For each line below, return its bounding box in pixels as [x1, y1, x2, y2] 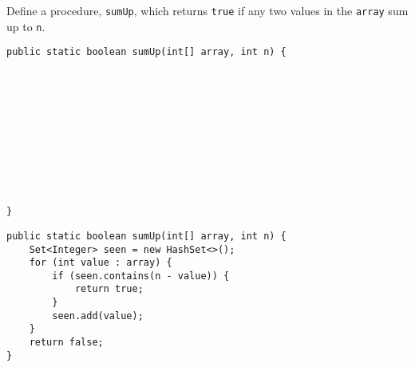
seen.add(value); [52, 310, 144, 322]
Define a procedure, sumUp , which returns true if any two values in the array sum [6, 2, 409, 18]
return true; [74, 283, 144, 295]
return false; [29, 337, 104, 349]
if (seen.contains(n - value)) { [52, 270, 230, 282]
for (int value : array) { [29, 257, 172, 269]
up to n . [6, 18, 45, 34]
